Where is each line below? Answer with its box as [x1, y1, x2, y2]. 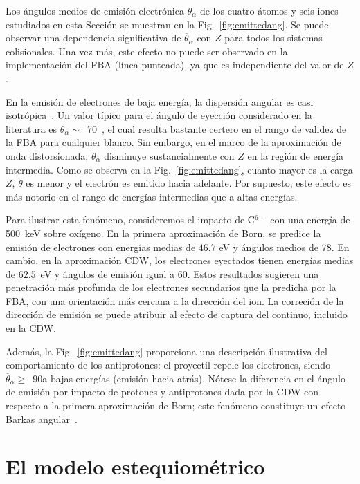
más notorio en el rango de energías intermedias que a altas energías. [6, 189, 298, 203]
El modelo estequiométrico [6, 452, 265, 481]
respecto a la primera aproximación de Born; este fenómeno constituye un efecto [6, 398, 346, 413]
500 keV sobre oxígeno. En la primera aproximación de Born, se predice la [6, 225, 321, 240]
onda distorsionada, [6, 148, 89, 162]
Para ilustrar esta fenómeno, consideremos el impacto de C [6, 212, 255, 227]
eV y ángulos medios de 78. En [219, 239, 350, 254]
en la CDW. [6, 321, 56, 335]
